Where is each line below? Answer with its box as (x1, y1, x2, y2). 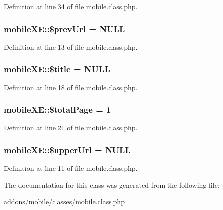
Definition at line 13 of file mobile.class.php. (4, 42, 138, 52)
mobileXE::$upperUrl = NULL (4, 143, 131, 156)
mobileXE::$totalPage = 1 (4, 103, 111, 116)
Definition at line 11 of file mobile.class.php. (4, 163, 138, 173)
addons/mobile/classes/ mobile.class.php (4, 196, 125, 207)
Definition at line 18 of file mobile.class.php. (4, 82, 138, 92)
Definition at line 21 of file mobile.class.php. (4, 123, 138, 133)
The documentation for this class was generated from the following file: (4, 179, 220, 190)
